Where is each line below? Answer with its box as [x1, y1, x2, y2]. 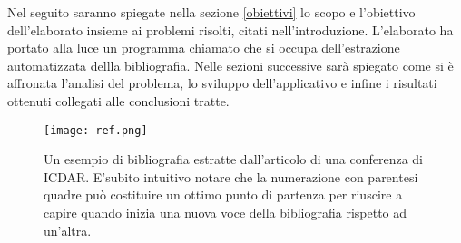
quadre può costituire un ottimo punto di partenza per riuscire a [44, 185, 403, 204]
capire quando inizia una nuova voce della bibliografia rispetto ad [44, 203, 407, 221]
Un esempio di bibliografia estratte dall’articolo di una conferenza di [44, 150, 424, 169]
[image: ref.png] [44, 123, 148, 137]
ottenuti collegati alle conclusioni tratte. [7, 91, 230, 110]
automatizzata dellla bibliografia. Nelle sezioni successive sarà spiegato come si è [7, 55, 454, 74]
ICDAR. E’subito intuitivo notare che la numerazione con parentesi [44, 167, 418, 186]
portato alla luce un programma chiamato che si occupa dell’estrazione [7, 38, 400, 57]
